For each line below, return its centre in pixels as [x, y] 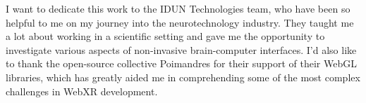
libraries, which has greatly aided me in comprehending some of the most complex [183, 77]
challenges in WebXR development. [82, 91]
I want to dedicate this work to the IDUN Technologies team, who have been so [178, 8]
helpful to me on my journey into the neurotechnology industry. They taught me [180, 22]
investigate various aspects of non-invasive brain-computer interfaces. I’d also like [181, 49]
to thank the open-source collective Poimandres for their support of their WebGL [181, 63]
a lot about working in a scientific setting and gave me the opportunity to [165, 36]
